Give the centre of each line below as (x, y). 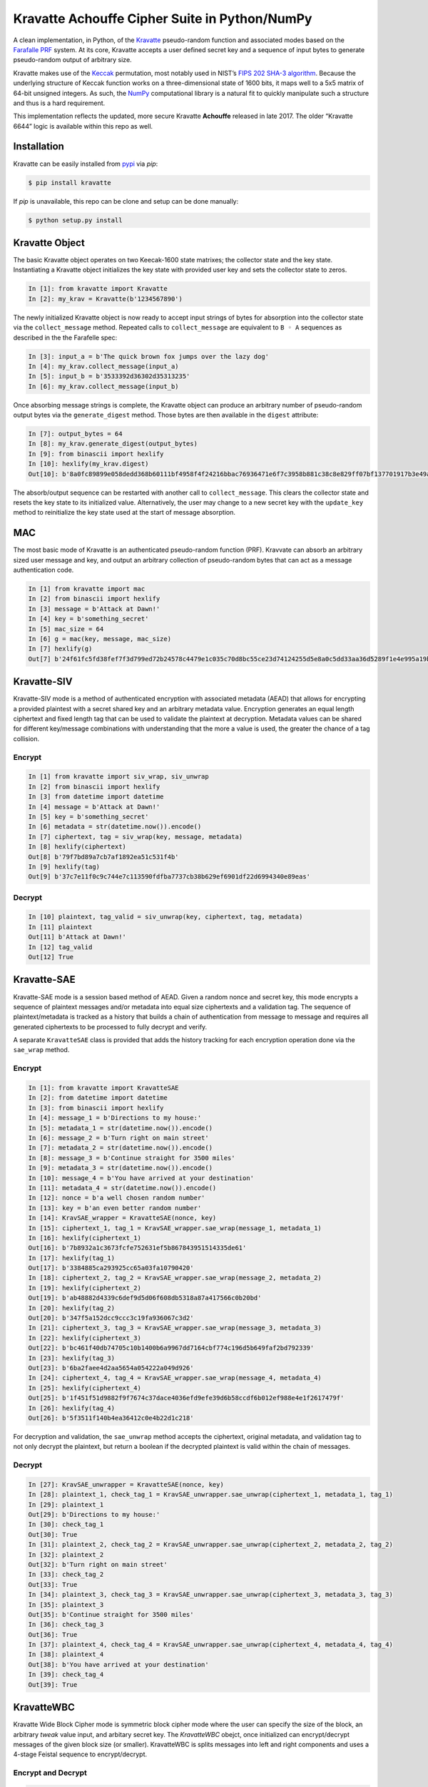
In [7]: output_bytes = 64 (75, 434)
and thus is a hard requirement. (59, 103)
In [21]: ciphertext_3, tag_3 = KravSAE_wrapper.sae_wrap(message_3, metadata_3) (175, 1328)
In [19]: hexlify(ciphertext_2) (85, 1288)
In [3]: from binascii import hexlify (96, 1108)
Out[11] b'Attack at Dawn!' (77, 937)
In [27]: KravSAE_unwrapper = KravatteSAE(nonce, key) (126, 1484)
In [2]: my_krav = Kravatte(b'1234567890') (106, 299)
